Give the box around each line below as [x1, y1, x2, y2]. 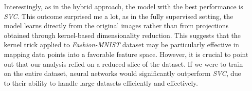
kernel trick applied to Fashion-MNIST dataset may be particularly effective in [4, 39, 239, 50]
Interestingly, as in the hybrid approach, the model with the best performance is [4, 1, 243, 11]
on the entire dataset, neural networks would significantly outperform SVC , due [4, 68, 241, 78]
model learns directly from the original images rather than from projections [4, 20, 229, 31]
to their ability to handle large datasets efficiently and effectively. [4, 77, 198, 88]
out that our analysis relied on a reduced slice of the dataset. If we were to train [4, 58, 243, 69]
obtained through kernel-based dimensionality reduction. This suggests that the [4, 30, 241, 40]
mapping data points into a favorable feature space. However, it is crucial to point [4, 49, 249, 59]
